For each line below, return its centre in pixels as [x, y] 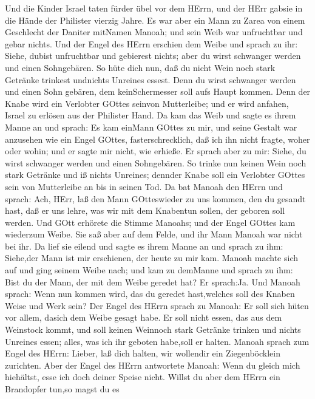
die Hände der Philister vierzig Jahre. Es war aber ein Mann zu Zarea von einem [155, 20]
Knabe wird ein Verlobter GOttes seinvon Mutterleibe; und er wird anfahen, [147, 103]
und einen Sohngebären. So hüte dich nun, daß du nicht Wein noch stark [140, 67]
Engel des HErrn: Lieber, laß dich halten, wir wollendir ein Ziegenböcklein [143, 353]
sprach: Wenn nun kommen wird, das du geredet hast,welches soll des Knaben [150, 294]
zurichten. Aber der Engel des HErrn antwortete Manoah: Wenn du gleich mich [153, 365]
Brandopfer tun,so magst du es [62, 389]
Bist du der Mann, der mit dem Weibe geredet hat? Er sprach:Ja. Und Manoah [153, 281]
